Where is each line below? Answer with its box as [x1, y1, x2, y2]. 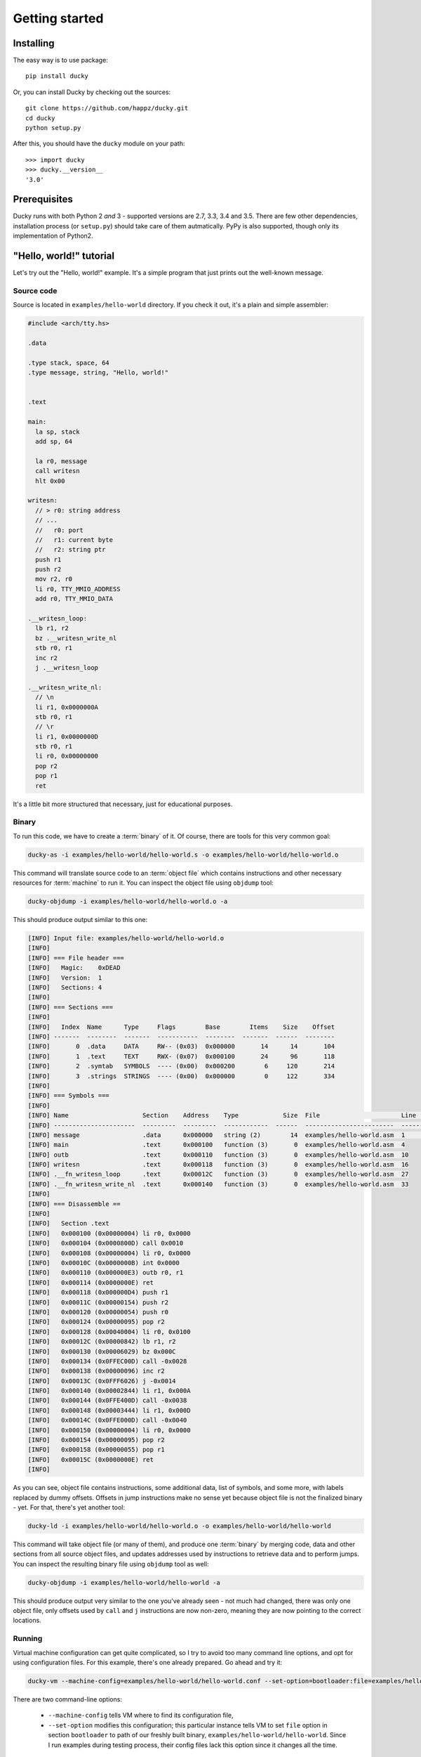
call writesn [35, 467, 80, 475]
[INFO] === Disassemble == [27, 1200, 121, 1208]
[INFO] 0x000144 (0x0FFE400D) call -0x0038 [27, 1396, 187, 1405]
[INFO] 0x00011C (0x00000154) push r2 [27, 1298, 168, 1307]
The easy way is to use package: [13, 56, 108, 65]
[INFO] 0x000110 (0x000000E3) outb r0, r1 [27, 1269, 184, 1277]
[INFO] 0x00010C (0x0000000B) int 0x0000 [27, 1259, 180, 1266]
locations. [13, 1616, 41, 1625]
